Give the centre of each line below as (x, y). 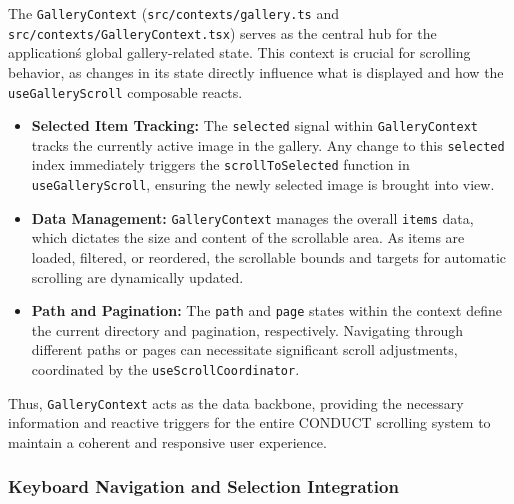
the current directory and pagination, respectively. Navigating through (247, 329)
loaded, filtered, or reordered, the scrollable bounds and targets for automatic (269, 257)
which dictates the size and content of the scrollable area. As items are (248, 237)
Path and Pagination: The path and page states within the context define (267, 310)
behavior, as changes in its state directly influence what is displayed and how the (256, 71)
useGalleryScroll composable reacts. (125, 91)
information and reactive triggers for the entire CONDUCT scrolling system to (249, 422)
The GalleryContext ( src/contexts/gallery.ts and (174, 13)
